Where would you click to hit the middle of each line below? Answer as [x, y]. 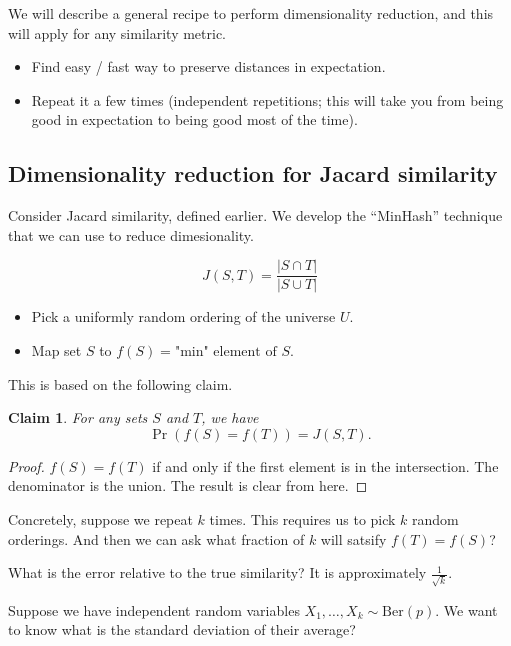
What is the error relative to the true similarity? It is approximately [217, 572]
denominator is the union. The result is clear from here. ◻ [188, 485]
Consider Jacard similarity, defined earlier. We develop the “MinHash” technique [255, 215]
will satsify [353, 538]
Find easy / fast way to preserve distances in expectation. [208, 66]
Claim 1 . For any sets [78, 417]
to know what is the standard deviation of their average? [182, 629]
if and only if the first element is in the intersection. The [325, 465]
